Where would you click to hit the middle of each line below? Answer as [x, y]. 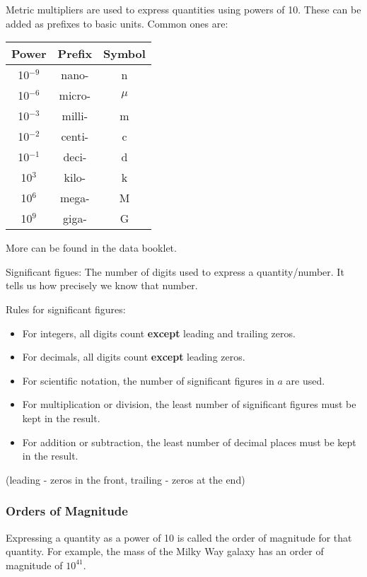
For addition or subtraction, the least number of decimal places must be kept [189, 442]
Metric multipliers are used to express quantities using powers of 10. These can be [183, 9]
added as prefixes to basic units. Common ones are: [117, 23]
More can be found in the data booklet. [91, 248]
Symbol [124, 54]
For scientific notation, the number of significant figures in [148, 380]
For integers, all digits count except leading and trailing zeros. [159, 333]
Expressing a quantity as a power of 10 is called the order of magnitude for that [179, 537]
